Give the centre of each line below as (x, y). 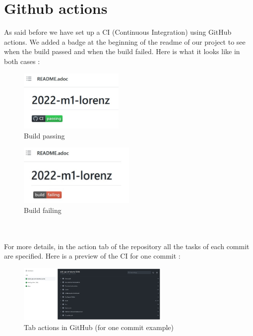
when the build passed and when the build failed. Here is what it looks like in (122, 51)
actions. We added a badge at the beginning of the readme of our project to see (125, 41)
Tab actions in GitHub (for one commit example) (99, 327)
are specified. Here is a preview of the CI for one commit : (92, 256)
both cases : (22, 61)
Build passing (44, 135)
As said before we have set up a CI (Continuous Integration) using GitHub (118, 32)
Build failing (43, 210)
